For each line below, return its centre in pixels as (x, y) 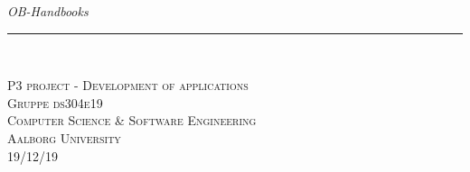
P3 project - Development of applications (128, 85)
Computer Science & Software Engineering (132, 120)
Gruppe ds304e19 (55, 102)
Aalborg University (64, 137)
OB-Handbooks (48, 11)
